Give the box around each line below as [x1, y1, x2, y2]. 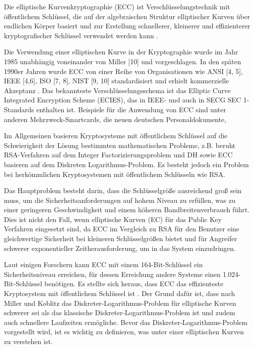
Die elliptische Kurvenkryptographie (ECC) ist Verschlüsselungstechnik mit [4, 1, 230, 11]
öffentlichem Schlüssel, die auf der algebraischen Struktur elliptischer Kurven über [4, 11, 250, 21]
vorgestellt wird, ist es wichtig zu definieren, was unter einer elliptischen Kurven [4, 326, 244, 337]
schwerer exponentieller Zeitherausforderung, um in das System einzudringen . [4, 243, 236, 253]
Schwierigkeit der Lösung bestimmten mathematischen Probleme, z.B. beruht [4, 140, 236, 150]
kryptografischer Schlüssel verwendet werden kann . [4, 30, 159, 40]
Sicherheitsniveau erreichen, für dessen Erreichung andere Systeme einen [4, 269, 221, 279]
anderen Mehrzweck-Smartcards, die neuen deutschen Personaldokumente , [4, 114, 227, 124]
